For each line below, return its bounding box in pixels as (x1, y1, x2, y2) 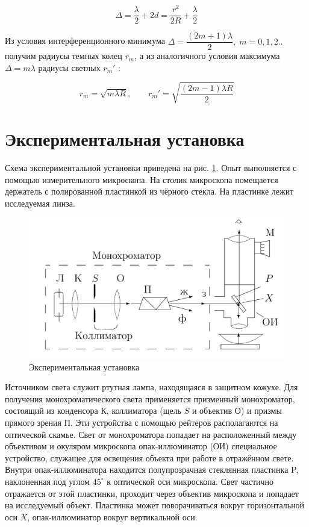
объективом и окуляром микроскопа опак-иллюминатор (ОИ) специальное (5, 440, 277, 452)
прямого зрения (5, 416, 62, 428)
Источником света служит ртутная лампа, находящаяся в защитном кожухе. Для (5, 381, 298, 393)
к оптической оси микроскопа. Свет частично (107, 475, 274, 487)
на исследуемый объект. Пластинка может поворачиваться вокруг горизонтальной (5, 499, 305, 511)
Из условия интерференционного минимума (5, 34, 166, 47)
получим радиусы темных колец (5, 49, 122, 62)
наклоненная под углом (5, 475, 90, 487)
